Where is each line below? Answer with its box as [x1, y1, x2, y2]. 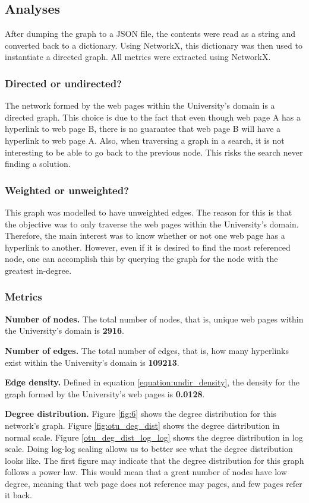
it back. [5, 489, 32, 501]
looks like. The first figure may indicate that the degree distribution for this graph [5, 454, 304, 466]
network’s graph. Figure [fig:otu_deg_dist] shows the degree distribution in [5, 419, 280, 431]
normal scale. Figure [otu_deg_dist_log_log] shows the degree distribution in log [5, 431, 303, 443]
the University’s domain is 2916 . [5, 324, 124, 337]
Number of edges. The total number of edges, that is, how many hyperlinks [5, 344, 289, 356]
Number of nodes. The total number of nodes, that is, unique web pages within [5, 312, 304, 325]
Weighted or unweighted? [5, 182, 130, 197]
